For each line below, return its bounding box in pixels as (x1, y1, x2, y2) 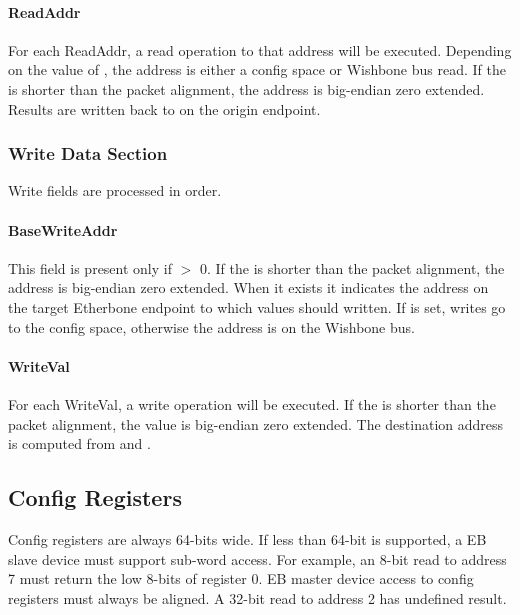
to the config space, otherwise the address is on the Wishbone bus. (8, 316, 415, 337)
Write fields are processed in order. (8, 180, 222, 201)
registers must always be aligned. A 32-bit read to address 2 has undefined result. (8, 587, 507, 608)
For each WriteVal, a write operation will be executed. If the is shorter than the (8, 393, 496, 414)
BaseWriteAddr (8, 219, 118, 240)
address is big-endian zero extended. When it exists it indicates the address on (8, 277, 489, 298)
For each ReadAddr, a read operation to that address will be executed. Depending (8, 39, 512, 60)
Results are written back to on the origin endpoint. (8, 98, 321, 119)
